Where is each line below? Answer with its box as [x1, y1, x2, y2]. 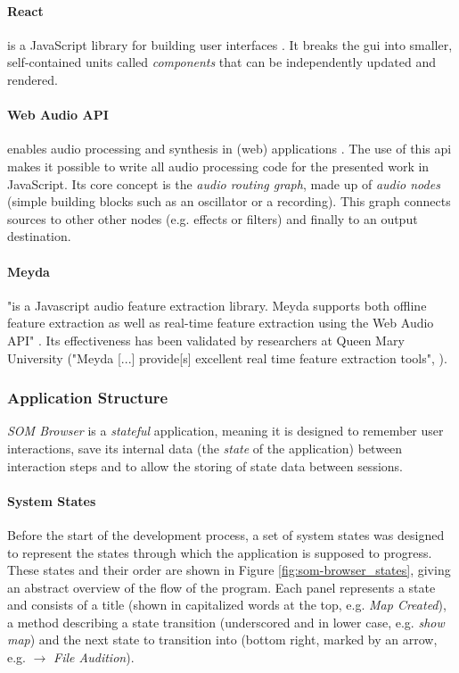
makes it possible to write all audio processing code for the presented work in [7, 156, 430, 175]
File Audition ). [53, 648, 135, 667]
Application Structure [7, 386, 168, 409]
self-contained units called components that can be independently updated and [7, 53, 436, 71]
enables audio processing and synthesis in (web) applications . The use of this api [7, 139, 452, 158]
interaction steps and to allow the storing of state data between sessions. [7, 456, 403, 475]
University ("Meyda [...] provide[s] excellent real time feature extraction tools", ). [7, 348, 447, 367]
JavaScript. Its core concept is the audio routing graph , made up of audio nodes [7, 174, 440, 193]
